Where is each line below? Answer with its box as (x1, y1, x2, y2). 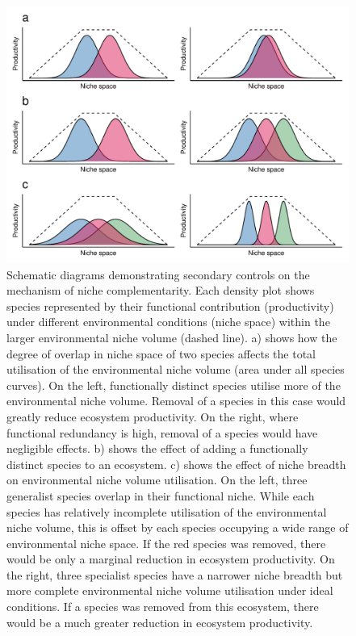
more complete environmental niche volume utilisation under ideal (6, 582, 333, 599)
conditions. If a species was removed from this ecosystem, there (6, 598, 319, 615)
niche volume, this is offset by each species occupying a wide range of (6, 519, 349, 536)
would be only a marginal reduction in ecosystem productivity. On (6, 550, 335, 567)
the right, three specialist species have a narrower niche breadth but (6, 566, 343, 583)
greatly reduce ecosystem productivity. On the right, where (6, 408, 299, 425)
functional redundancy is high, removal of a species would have (6, 424, 318, 441)
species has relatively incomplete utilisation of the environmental (6, 503, 327, 520)
